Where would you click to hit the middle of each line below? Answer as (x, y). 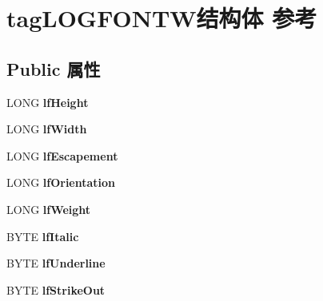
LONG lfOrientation (61, 182)
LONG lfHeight (48, 102)
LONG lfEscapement (62, 155)
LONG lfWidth (47, 129)
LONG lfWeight (49, 209)
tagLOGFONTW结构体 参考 (162, 18)
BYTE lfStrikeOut (56, 289)
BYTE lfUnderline (56, 263)
